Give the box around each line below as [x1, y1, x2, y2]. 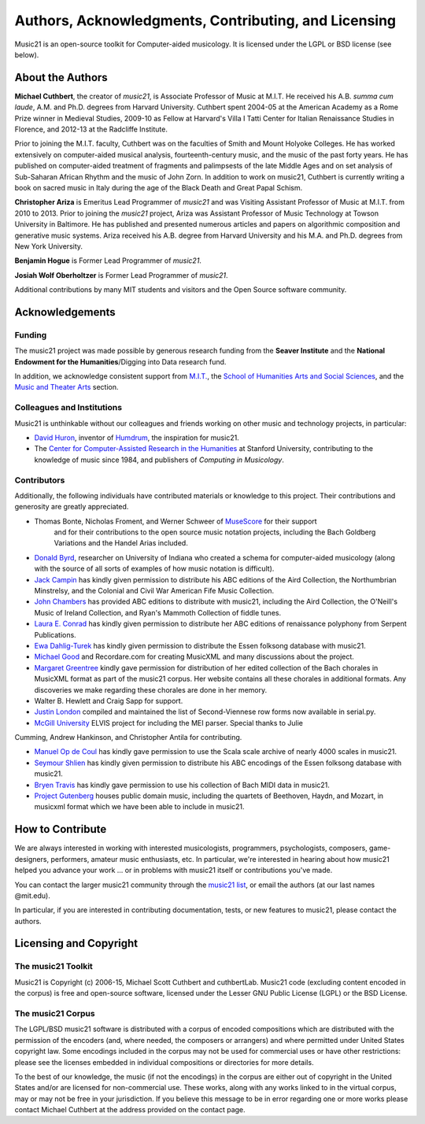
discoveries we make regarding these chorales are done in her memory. [34, 685, 268, 694]
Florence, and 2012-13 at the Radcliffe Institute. [14, 124, 168, 134]
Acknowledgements [14, 305, 116, 319]
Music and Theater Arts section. [14, 383, 119, 392]
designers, [14, 854, 50, 863]
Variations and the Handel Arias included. [54, 538, 188, 548]
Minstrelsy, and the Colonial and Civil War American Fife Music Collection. [34, 586, 275, 595]
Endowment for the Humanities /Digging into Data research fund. [14, 357, 227, 366]
